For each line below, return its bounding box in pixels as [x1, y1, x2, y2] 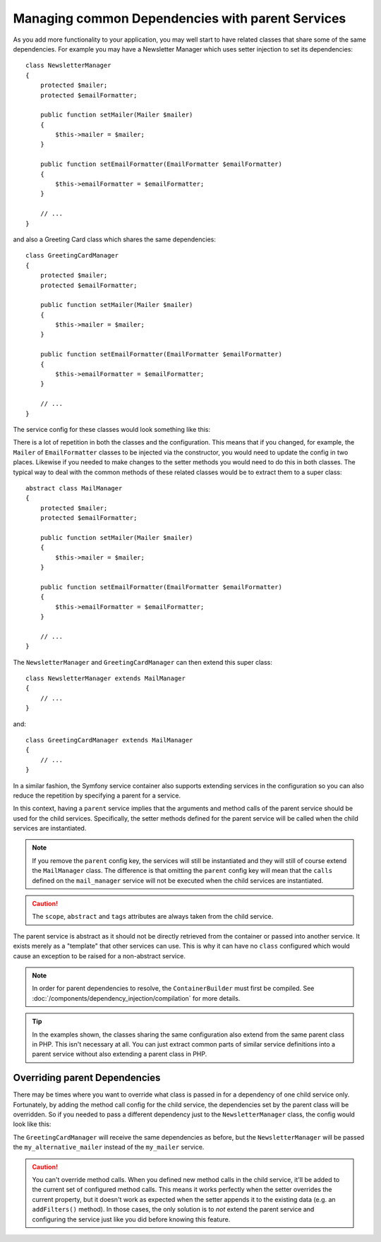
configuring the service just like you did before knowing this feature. [32, 1214, 231, 1224]
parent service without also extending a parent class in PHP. [32, 1050, 207, 1059]
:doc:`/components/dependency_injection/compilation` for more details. [32, 994, 241, 1002]
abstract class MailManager [25, 484, 123, 492]
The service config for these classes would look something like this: [13, 426, 211, 433]
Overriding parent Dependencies [13, 1072, 161, 1084]
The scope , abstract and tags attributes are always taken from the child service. [32, 912, 274, 921]
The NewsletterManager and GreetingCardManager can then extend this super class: [13, 658, 273, 666]
